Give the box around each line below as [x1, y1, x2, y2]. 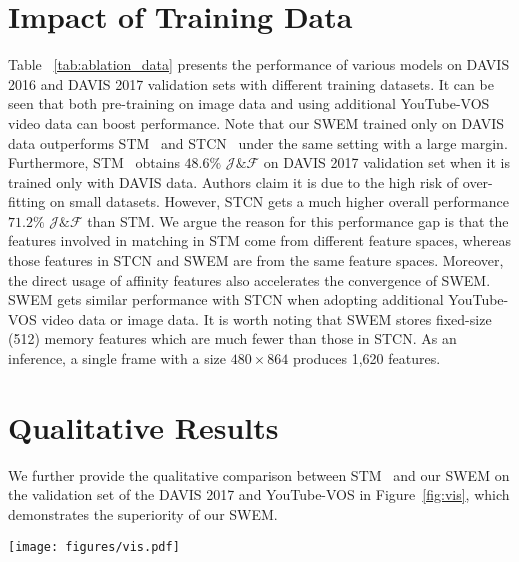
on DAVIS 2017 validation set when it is [263, 152, 510, 173]
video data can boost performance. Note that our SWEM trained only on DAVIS [8, 112, 505, 133]
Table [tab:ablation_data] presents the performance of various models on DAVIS [8, 54, 510, 75]
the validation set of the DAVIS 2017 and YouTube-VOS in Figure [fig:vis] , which [8, 484, 510, 505]
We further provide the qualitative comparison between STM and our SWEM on [8, 464, 510, 485]
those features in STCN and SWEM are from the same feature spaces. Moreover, [8, 250, 504, 271]
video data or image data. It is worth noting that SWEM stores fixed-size [41, 308, 492, 329]
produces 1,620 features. [292, 348, 441, 369]
